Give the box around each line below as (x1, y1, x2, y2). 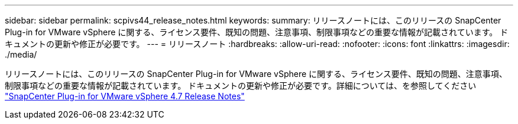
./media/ (5, 49, 37, 59)
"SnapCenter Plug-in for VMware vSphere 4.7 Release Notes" (5, 91, 245, 101)
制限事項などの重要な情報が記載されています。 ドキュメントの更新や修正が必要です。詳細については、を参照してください (5, 81, 477, 91)
